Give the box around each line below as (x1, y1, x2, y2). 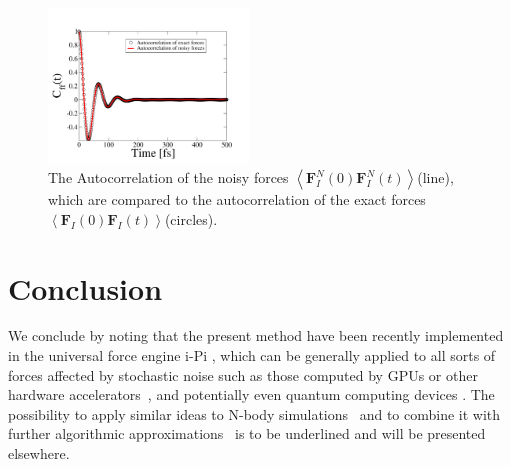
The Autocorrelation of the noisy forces (48, 167, 289, 188)
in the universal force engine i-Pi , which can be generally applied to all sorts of (8, 345, 496, 366)
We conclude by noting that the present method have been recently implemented (8, 325, 504, 346)
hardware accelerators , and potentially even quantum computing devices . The (8, 384, 495, 405)
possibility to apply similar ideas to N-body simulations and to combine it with (8, 403, 501, 424)
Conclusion (8, 267, 163, 308)
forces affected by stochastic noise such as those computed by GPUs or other (8, 364, 478, 385)
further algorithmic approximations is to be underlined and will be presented (8, 423, 486, 444)
